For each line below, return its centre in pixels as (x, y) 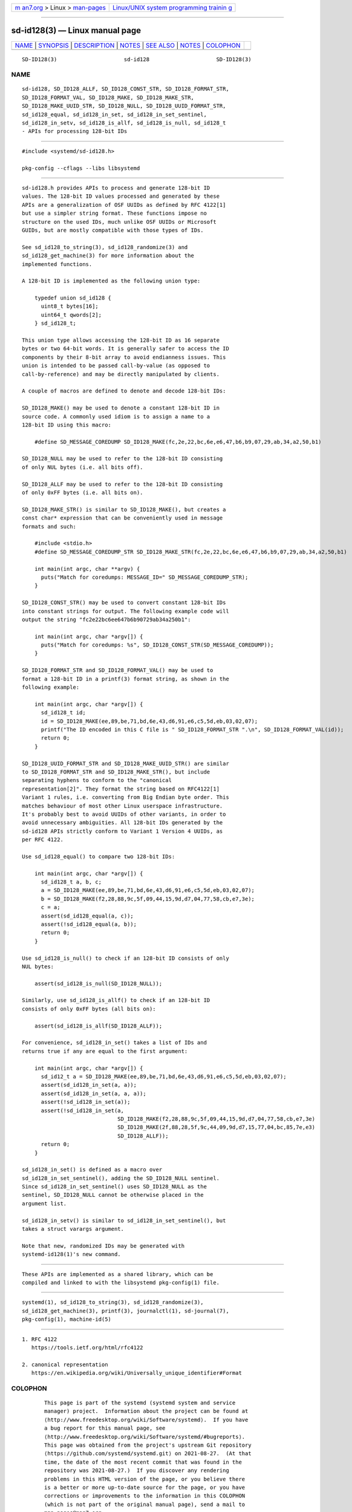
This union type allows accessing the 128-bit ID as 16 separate (121, 341)
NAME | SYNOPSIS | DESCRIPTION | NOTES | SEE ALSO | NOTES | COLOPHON (128, 45)
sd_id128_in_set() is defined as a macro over (92, 1170)
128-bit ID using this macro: (67, 425)
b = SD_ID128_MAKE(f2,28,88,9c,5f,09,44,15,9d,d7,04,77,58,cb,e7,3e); (148, 899)
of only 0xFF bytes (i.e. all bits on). (83, 493)
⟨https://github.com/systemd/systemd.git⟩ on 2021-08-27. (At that (148, 1454)
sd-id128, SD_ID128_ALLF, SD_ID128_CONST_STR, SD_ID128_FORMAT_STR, (125, 89)
